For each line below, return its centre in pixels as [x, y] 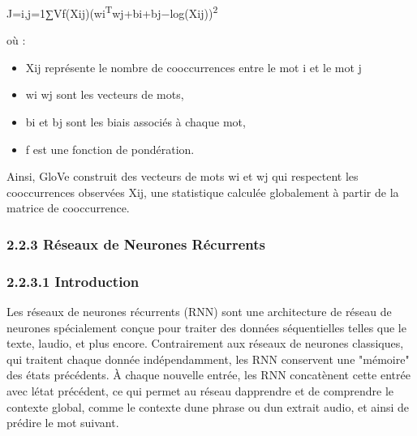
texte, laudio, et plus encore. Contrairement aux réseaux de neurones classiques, [205, 343]
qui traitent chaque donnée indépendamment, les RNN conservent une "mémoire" [208, 359]
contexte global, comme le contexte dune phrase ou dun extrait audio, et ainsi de [208, 406]
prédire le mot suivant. [63, 423]
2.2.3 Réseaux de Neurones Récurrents [136, 244]
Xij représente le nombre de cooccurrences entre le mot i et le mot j [193, 67]
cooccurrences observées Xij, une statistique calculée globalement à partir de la [203, 192]
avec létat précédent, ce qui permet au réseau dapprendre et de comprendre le [200, 391]
